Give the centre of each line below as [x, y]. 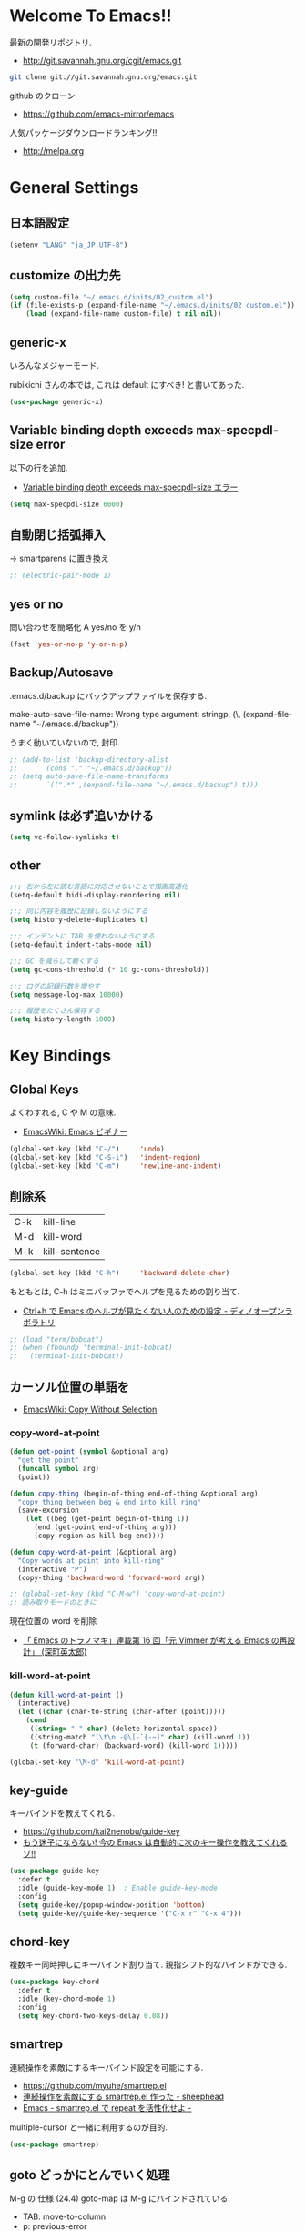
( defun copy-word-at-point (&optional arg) [93, 1552]
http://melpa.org [53, 150]
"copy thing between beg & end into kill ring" [110, 1502]
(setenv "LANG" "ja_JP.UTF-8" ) [69, 245]
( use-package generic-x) [56, 401]
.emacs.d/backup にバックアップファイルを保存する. [108, 695]
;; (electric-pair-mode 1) [61, 576]
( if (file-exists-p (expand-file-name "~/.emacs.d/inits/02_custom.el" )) [152, 306]
